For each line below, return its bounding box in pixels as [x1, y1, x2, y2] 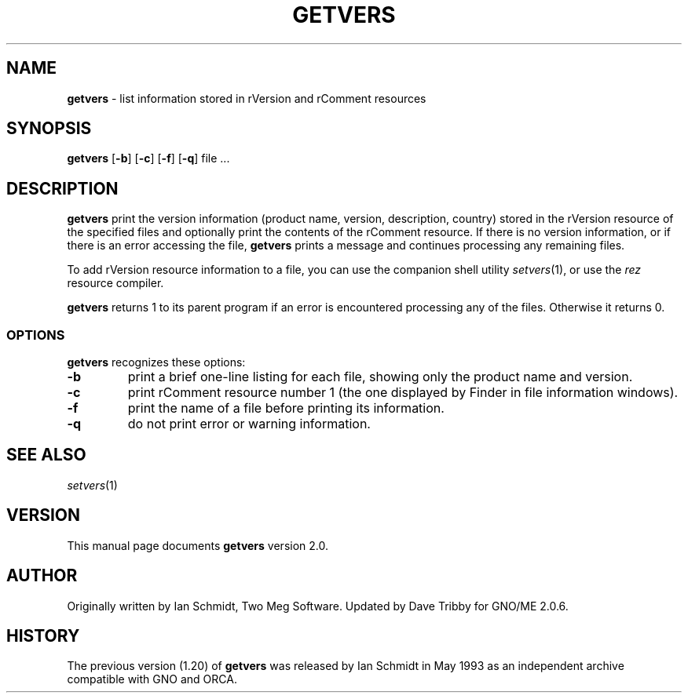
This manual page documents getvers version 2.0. [67, 538, 328, 552]
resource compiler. [67, 276, 164, 290]
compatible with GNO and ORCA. [67, 672, 237, 686]
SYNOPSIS [6, 118, 92, 139]
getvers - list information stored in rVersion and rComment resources [67, 91, 426, 105]
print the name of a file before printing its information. [127, 400, 445, 417]
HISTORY [6, 625, 80, 646]
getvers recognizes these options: [67, 355, 246, 370]
